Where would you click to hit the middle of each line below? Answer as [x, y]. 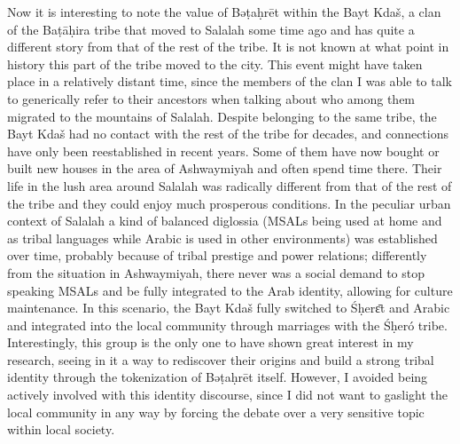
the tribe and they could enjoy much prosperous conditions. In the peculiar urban [229, 203]
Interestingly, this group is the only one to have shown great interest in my [211, 342]
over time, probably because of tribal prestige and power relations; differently [217, 255]
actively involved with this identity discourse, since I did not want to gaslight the [228, 395]
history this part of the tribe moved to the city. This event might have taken [215, 63]
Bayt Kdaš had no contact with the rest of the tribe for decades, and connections [228, 134]
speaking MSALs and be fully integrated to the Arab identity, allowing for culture [230, 290]
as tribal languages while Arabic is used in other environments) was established [222, 238]
